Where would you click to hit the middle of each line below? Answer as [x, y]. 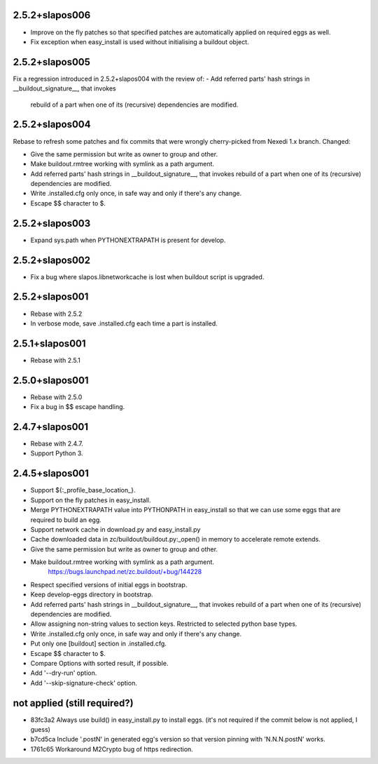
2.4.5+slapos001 [51, 474]
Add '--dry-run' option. [64, 673]
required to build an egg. [66, 520]
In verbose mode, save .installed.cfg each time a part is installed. [124, 323]
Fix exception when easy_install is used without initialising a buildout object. [140, 41]
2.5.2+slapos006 [52, 15]
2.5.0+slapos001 [51, 380]
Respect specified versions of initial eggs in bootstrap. [109, 584]
